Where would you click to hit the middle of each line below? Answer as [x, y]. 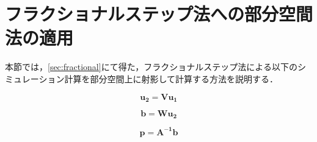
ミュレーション [35, 78]
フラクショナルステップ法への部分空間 [159, 14]
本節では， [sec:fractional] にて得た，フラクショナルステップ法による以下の [151, 67]
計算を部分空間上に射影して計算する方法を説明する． [171, 78]
